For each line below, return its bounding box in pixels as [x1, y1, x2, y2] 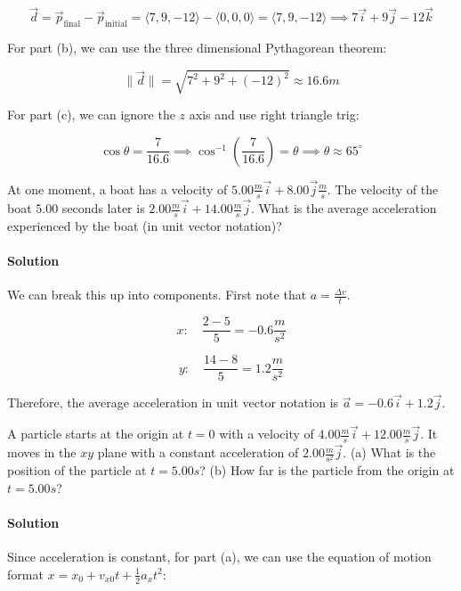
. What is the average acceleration [251, 199, 437, 218]
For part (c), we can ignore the [7, 105, 175, 124]
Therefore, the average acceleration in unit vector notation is [7, 393, 339, 412]
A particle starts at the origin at [7, 424, 184, 443]
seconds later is [61, 199, 145, 218]
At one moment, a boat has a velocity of [7, 179, 228, 198]
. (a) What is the [343, 443, 436, 462]
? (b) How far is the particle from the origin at [199, 461, 455, 480]
